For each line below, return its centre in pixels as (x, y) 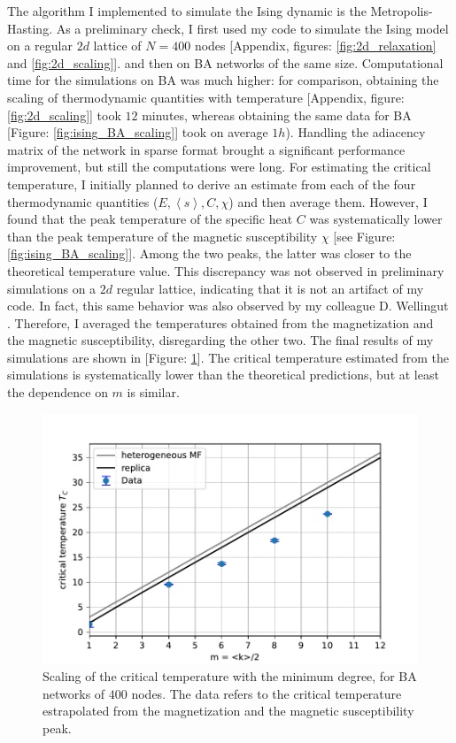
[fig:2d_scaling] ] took (64, 115)
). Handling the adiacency (356, 132)
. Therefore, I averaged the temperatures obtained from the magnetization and (220, 322)
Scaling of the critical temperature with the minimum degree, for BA (230, 675)
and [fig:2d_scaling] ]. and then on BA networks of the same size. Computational (225, 62)
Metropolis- (402, 11)
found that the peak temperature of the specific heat (150, 219)
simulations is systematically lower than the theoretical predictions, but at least (223, 375)
